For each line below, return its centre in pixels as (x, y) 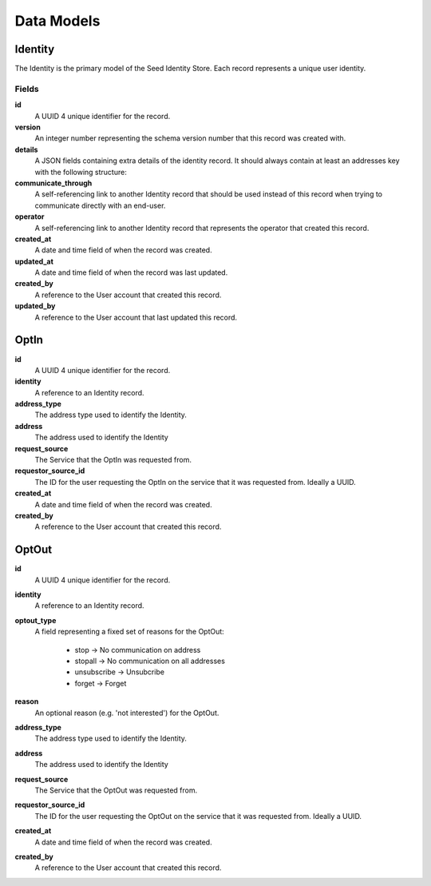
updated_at (34, 261)
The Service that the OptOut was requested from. (116, 790)
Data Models (57, 21)
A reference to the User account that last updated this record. (136, 317)
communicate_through (53, 183)
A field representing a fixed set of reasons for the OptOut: (130, 632)
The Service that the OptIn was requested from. (113, 460)
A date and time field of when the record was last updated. (131, 272)
